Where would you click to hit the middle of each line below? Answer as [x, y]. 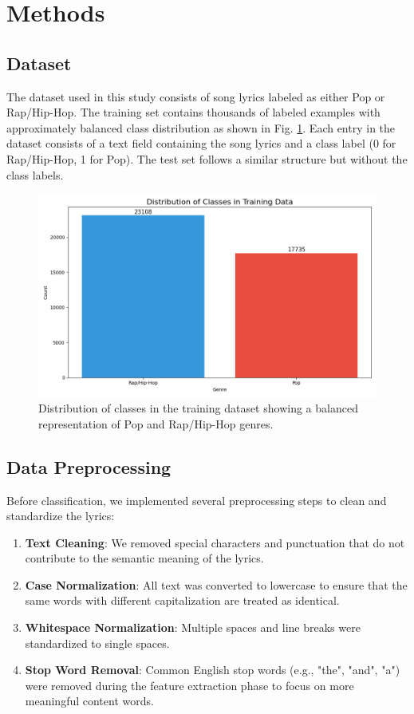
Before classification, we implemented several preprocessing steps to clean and [197, 500]
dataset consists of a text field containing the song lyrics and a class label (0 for [201, 143]
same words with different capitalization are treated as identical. [182, 600]
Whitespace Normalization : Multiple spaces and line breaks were [193, 627]
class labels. [35, 174]
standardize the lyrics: [61, 516]
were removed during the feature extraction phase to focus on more [189, 685]
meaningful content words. [89, 701]
